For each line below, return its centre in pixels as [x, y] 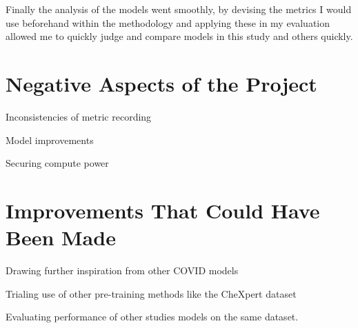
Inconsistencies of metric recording [79, 116]
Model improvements [50, 140]
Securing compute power [57, 163]
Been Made [61, 237]
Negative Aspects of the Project [161, 83]
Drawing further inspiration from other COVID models [122, 270]
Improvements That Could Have [163, 210]
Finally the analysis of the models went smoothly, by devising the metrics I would [179, 9]
